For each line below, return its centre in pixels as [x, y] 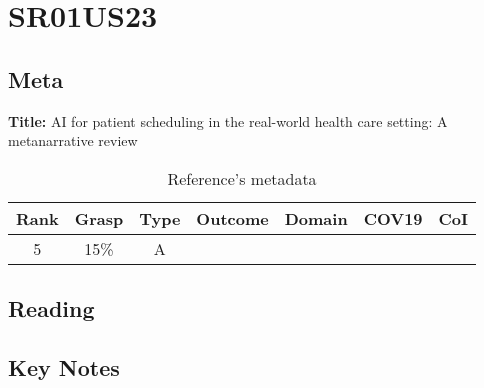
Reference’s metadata [242, 178]
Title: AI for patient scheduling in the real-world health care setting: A [228, 120]
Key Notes [64, 366]
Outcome [232, 218]
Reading [51, 308]
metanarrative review [73, 140]
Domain [316, 218]
